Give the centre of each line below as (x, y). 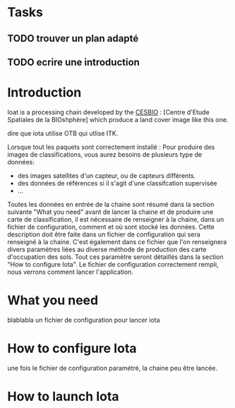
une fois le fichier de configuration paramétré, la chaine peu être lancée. (112, 368)
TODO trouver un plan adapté (73, 38)
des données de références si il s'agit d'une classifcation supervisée (117, 183)
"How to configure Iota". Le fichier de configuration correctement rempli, (113, 264)
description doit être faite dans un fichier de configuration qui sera (104, 234)
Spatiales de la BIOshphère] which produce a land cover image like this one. (118, 119)
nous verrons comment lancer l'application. (71, 272)
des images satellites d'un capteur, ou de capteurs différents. (107, 175)
